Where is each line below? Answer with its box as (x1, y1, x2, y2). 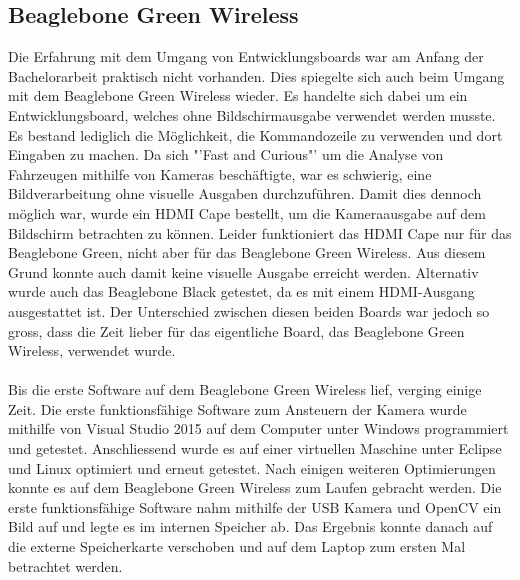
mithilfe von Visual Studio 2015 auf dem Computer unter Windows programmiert (8, 418, 509, 439)
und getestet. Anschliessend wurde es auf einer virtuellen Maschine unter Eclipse (8, 438, 502, 459)
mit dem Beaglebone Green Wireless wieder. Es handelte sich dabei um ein (8, 85, 468, 106)
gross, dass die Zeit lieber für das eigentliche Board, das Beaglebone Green (8, 320, 465, 341)
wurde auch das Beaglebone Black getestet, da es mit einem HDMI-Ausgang (8, 281, 475, 302)
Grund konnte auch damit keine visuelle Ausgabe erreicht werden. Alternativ (8, 261, 479, 282)
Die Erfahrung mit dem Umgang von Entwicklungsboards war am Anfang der (8, 46, 484, 67)
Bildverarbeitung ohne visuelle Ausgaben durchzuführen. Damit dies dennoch (8, 183, 482, 204)
